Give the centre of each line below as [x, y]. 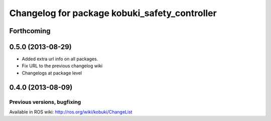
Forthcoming [30, 31]
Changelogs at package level [52, 73]
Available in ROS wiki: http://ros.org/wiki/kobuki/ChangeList [71, 112]
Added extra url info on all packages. [60, 59]
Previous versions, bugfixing [45, 102]
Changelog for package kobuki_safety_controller [113, 13]
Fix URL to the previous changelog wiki [62, 66]
